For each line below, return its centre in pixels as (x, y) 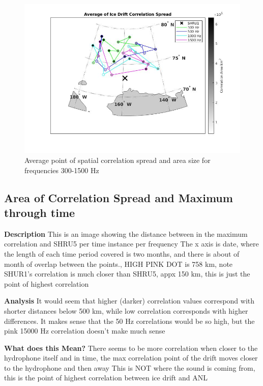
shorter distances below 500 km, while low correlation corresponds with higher (126, 310)
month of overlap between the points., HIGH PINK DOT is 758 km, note (119, 264)
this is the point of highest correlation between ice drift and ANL (106, 378)
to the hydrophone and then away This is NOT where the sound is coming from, (130, 367)
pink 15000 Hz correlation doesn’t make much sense (85, 331)
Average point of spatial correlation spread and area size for (118, 160)
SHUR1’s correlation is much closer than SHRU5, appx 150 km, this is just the (127, 274)
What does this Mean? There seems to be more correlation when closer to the (131, 348)
